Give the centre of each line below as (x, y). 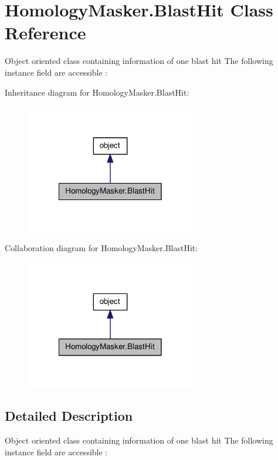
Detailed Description (69, 416)
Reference (45, 33)
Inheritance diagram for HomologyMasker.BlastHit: (97, 92)
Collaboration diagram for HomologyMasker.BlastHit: (101, 248)
